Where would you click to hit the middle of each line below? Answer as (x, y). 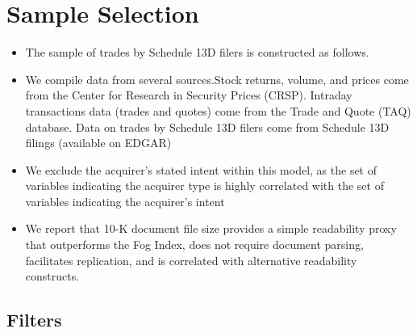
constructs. (52, 276)
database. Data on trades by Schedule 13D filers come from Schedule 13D (207, 126)
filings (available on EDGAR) (98, 143)
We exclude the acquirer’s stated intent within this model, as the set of (201, 169)
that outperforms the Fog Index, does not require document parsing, (194, 244)
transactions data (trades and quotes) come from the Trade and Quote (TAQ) (218, 110)
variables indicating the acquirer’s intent (125, 201)
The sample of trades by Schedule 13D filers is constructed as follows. (197, 52)
